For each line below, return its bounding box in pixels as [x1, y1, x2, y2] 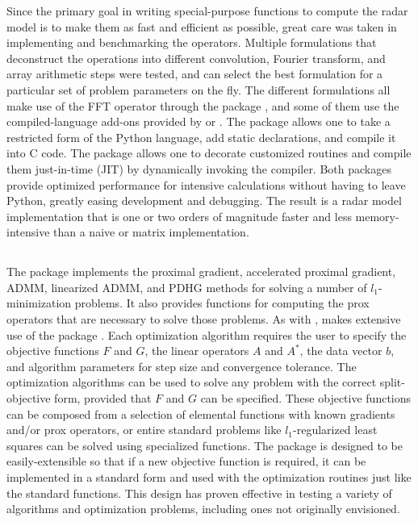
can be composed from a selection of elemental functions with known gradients [6, 405, 395, 422]
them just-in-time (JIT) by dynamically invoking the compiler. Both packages [6, 160, 391, 177]
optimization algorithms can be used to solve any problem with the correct [6, 374, 377, 390]
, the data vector [299, 342, 382, 359]
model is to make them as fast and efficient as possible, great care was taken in [6, 18, 397, 35]
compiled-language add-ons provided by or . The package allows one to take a [6, 113, 391, 130]
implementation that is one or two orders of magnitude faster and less [6, 207, 352, 224]
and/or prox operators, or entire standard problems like [6, 421, 282, 438]
